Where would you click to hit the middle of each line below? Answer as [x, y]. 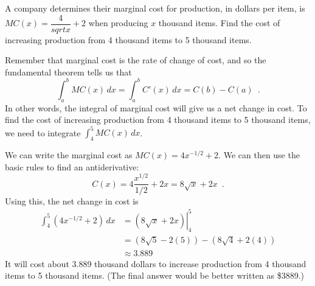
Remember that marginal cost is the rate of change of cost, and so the [136, 60]
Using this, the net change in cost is [72, 201]
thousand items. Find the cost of [219, 23]
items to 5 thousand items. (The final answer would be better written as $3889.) [155, 275]
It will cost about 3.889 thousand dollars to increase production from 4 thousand [156, 263]
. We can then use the [259, 155]
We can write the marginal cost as [69, 155]
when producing [118, 23]
